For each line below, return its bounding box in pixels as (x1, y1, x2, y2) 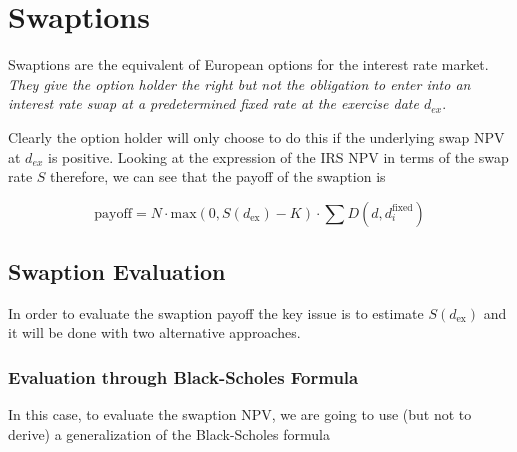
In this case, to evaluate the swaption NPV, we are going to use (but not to (8, 404, 472, 425)
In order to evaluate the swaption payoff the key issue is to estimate (8, 302, 424, 323)
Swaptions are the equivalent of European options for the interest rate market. (8, 54, 489, 75)
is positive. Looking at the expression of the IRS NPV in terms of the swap (48, 146, 509, 167)
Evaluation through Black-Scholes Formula (8, 365, 359, 389)
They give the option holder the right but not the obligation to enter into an (8, 73, 471, 94)
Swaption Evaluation (8, 256, 226, 287)
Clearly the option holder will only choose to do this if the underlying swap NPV (8, 126, 505, 147)
